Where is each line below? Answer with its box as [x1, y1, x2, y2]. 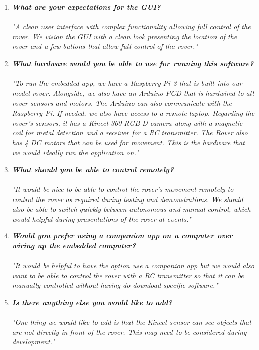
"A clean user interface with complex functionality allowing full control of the [12, 21, 251, 32]
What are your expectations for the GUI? [12, 2, 161, 12]
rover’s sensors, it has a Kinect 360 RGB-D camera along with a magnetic [12, 117, 243, 128]
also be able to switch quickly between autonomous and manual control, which [12, 204, 251, 214]
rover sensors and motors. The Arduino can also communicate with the [12, 97, 232, 108]
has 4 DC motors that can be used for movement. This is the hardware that [12, 137, 245, 147]
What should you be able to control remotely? [12, 164, 174, 174]
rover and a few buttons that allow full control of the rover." [12, 41, 198, 52]
